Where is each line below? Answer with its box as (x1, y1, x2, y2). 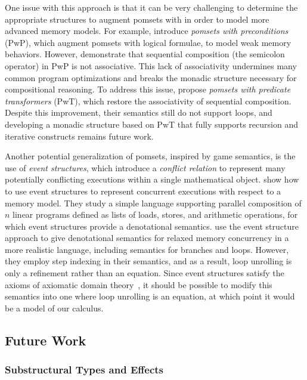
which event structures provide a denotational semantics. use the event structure (5, 220, 299, 232)
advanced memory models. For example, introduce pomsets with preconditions (5, 24, 289, 37)
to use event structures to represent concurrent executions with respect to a (5, 184, 281, 197)
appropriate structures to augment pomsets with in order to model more (5, 13, 269, 25)
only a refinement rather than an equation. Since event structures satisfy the (5, 267, 284, 279)
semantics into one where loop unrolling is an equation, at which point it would (5, 290, 295, 302)
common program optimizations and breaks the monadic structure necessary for (5, 71, 297, 84)
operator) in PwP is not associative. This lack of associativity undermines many (5, 59, 297, 72)
